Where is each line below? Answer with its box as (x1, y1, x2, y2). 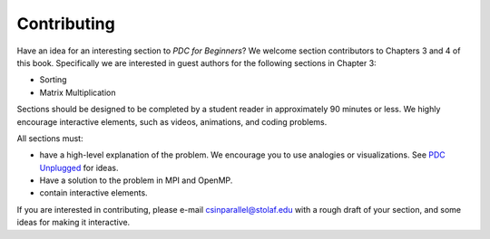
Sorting (39, 74, 67, 85)
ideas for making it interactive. (16, 217, 131, 228)
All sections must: (16, 132, 83, 144)
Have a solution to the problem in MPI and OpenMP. (39, 175, 233, 186)
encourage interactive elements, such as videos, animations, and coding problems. (16, 116, 328, 127)
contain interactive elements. (39, 187, 149, 198)
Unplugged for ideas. (39, 162, 119, 173)
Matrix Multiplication (39, 87, 116, 98)
